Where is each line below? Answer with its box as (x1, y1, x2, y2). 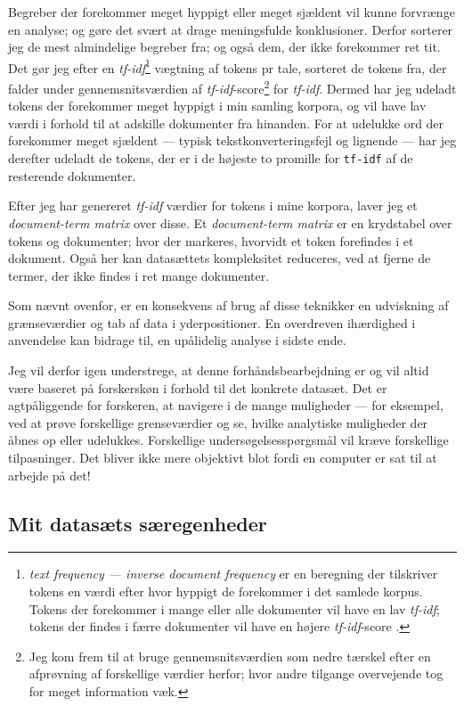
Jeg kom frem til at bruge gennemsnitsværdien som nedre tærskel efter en (28, 646, 431, 665)
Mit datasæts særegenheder (8, 509, 267, 537)
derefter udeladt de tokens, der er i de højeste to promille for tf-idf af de (8, 149, 413, 168)
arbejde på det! (8, 465, 91, 484)
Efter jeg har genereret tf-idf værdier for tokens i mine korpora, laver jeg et (8, 196, 418, 215)
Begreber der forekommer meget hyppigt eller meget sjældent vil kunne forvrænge (8, 3, 455, 21)
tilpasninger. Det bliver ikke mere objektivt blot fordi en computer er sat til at (8, 448, 437, 467)
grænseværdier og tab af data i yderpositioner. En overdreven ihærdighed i (8, 313, 416, 332)
